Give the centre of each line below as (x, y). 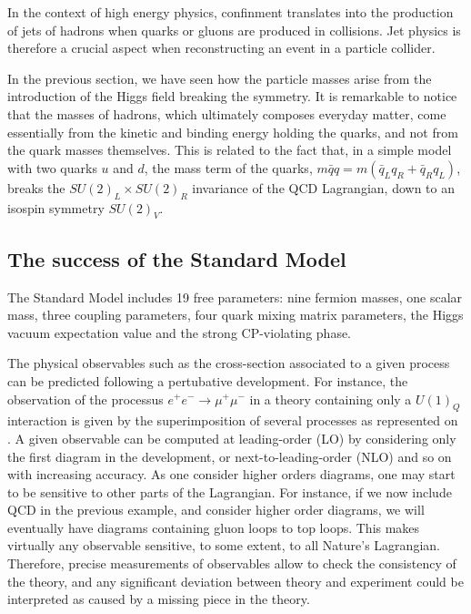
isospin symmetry (56, 207)
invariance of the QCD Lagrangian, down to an (323, 187)
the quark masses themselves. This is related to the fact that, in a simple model (230, 150)
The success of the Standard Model (177, 258)
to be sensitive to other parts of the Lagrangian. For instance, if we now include (230, 491)
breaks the (36, 187)
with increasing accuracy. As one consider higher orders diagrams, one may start (231, 474)
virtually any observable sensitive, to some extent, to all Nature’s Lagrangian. (224, 545)
